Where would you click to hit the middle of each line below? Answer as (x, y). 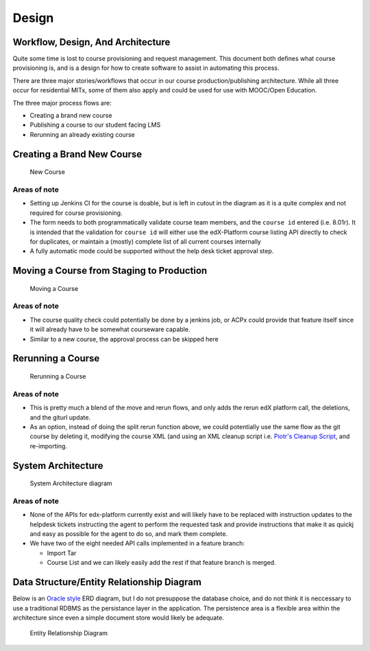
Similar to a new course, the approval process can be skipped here (124, 339)
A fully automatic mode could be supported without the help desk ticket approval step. (152, 251)
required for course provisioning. (76, 213)
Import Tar (62, 553)
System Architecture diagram (71, 483)
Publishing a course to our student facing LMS (95, 125)
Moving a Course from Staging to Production (110, 271)
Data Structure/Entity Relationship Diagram (107, 582)
